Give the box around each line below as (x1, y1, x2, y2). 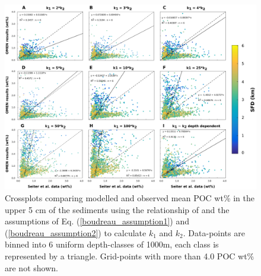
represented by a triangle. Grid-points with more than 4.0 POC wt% (5, 249, 254, 262)
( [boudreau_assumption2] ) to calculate (5, 226, 147, 239)
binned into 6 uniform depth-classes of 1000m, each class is (5, 238, 219, 250)
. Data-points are (183, 226, 245, 239)
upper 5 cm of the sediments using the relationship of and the (5, 203, 230, 215)
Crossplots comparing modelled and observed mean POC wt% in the (5, 191, 254, 204)
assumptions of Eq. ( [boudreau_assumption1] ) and (5, 215, 190, 227)
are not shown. (5, 261, 58, 274)
